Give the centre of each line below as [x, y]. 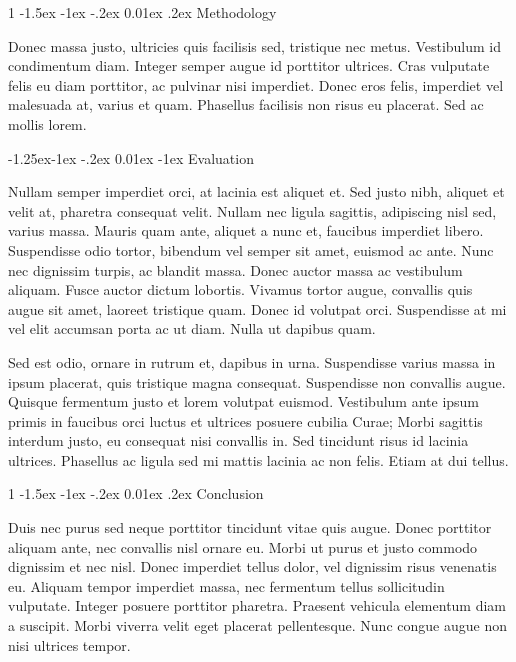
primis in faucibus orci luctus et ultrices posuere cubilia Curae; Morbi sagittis [245, 420]
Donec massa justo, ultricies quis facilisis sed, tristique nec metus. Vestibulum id [255, 45]
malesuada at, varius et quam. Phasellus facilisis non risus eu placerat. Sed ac [246, 104]
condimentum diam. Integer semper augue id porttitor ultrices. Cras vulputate [249, 65]
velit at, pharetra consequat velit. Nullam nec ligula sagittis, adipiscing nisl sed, [252, 210]
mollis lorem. [47, 123]
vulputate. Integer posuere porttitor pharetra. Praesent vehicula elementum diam [257, 605]
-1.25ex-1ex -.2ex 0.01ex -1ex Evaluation [131, 157]
